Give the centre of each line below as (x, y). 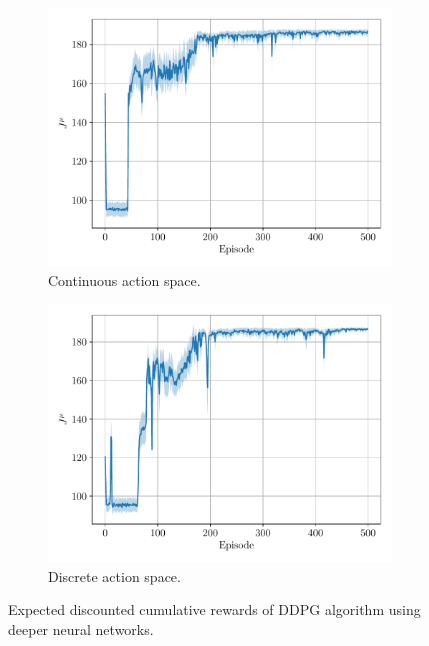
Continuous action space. (124, 279)
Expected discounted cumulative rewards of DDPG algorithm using (214, 609)
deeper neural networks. (81, 628)
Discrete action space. (114, 575)
